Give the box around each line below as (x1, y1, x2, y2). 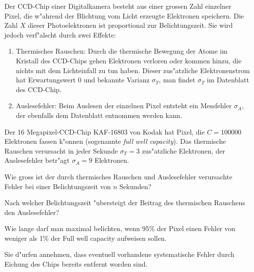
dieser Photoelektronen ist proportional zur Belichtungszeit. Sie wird (28, 20, 233, 30)
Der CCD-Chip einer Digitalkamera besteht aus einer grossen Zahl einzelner (4, 1, 232, 11)
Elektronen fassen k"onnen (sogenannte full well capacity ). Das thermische (4, 136, 226, 146)
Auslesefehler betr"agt (4, 155, 70, 165)
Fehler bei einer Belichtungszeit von (4, 181, 111, 191)
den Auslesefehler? (4, 207, 59, 217)
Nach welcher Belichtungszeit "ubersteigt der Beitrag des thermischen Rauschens (4, 197, 245, 208)
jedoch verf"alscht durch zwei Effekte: (4, 29, 116, 39)
